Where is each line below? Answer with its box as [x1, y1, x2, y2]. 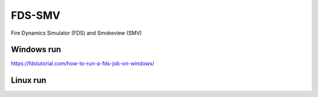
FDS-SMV [11, 9, 61, 22]
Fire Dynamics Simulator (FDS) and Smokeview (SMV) [11, 29, 143, 36]
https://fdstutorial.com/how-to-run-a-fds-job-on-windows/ [11, 60, 154, 67]
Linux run [11, 75, 47, 85]
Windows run [11, 45, 61, 55]
